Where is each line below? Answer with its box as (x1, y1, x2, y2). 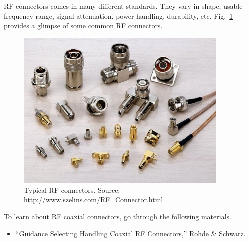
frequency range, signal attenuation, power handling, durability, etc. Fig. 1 (4, 10, 233, 21)
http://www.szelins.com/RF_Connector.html (24, 194, 163, 205)
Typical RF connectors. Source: (24, 184, 120, 195)
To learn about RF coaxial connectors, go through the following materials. (4, 211, 231, 221)
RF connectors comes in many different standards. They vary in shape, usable (4, 1, 243, 11)
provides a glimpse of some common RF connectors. (4, 20, 163, 31)
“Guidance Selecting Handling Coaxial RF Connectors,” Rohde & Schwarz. (15, 228, 246, 238)
